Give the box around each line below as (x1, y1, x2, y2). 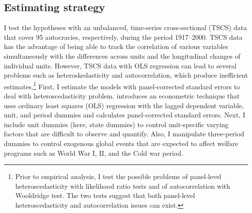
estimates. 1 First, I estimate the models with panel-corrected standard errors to (4, 80, 240, 91)
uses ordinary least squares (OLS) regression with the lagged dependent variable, (4, 100, 244, 110)
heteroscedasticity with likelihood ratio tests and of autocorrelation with (15, 180, 230, 191)
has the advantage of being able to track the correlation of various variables (4, 41, 228, 51)
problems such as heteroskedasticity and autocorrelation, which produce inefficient (4, 70, 248, 80)
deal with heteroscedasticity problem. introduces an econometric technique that (4, 91, 240, 101)
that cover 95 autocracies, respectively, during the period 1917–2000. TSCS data (4, 32, 243, 42)
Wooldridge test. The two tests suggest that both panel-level (15, 190, 195, 200)
